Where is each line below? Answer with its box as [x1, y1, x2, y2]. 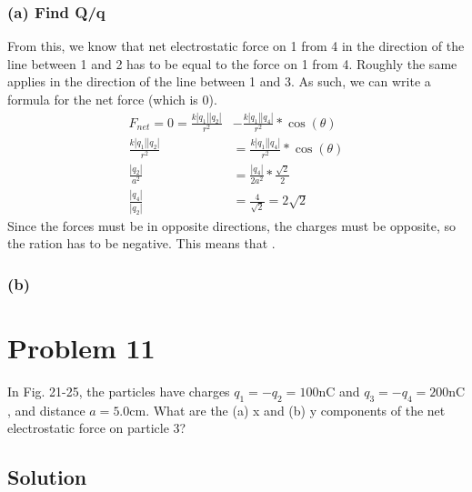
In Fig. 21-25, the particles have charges [7, 381, 230, 400]
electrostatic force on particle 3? [7, 418, 186, 437]
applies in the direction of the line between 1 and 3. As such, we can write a [7, 72, 431, 91]
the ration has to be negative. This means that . [7, 234, 276, 253]
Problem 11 [7, 328, 156, 366]
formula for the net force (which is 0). [7, 90, 217, 108]
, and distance [7, 400, 85, 419]
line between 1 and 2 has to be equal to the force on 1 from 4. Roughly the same [7, 54, 457, 73]
